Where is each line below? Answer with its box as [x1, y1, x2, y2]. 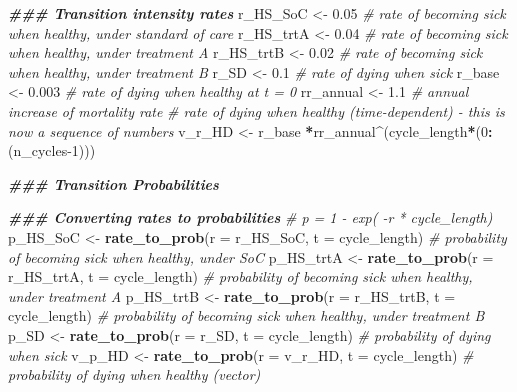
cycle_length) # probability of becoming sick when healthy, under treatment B [8, 305, 485, 326]
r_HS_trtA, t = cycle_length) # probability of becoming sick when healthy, [8, 266, 473, 287]
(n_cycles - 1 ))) [8, 140, 96, 161]
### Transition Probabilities [8, 173, 219, 194]
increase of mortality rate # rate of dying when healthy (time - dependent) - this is [8, 100, 505, 121]
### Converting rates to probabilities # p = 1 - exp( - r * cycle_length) [8, 207, 493, 228]
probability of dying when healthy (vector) [8, 364, 261, 385]
